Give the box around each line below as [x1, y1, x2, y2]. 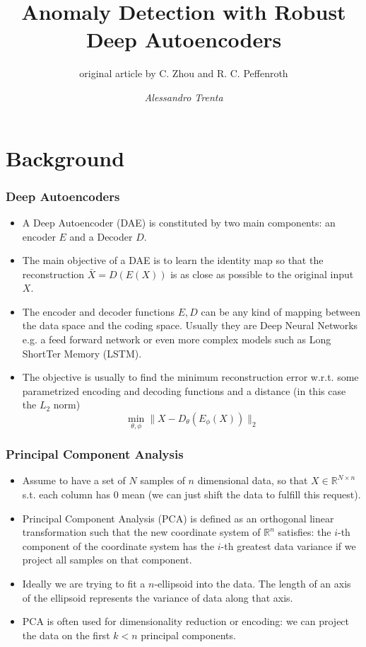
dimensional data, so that [197, 473, 308, 488]
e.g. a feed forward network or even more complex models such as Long [22, 332, 331, 347]
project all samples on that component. [22, 552, 192, 567]
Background [6, 143, 125, 172]
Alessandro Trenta [144, 89, 223, 104]
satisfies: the [278, 525, 331, 539]
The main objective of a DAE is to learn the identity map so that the [22, 253, 324, 268]
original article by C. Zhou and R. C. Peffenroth [79, 66, 288, 81]
